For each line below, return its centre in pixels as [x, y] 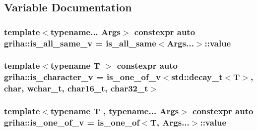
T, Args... [170, 122]
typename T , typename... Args [115, 111]
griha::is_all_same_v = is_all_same [80, 43]
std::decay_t [197, 77]
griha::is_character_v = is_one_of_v [82, 77]
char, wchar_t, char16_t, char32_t [76, 88]
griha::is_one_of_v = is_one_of [72, 122]
